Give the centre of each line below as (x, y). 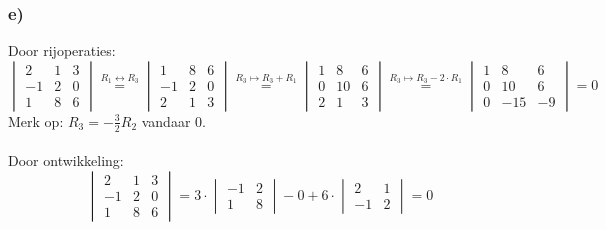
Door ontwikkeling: (66, 160)
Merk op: (36, 120)
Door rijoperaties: (62, 50)
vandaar (166, 120)
